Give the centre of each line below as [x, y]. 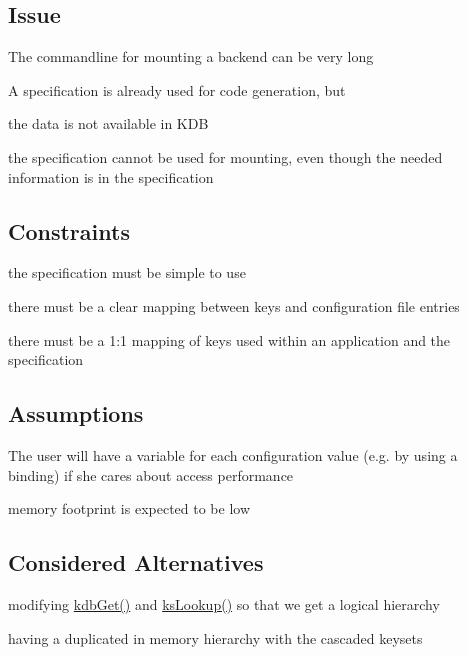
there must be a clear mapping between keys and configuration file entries [234, 305]
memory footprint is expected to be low [129, 508]
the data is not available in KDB [108, 123]
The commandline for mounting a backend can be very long [191, 56]
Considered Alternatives [136, 562]
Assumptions [76, 413]
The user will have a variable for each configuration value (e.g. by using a [233, 454]
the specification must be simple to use [127, 272]
